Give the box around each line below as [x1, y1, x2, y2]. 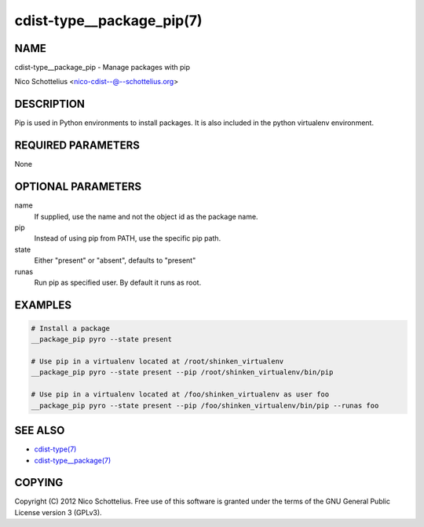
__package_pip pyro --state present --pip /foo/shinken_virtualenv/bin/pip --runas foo [31, 401, 379, 410]
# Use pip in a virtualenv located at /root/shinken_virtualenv [31, 357, 284, 366]
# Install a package [31, 323, 110, 333]
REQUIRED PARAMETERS [14, 138, 141, 153]
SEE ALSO [14, 424, 65, 437]
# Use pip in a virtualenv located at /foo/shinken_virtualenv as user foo [31, 390, 330, 399]
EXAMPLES [14, 298, 72, 311]
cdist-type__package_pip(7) [14, 12, 203, 29]
